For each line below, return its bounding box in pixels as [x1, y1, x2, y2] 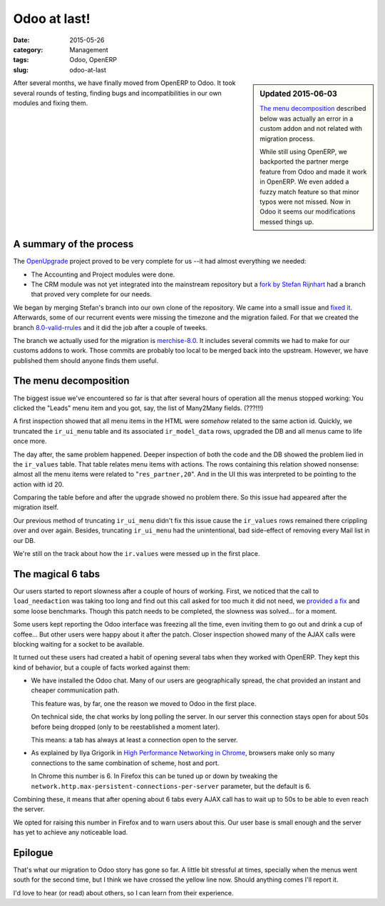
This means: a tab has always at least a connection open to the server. [31, 736, 238, 745]
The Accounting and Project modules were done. [31, 270, 175, 279]
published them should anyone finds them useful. [13, 356, 158, 364]
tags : [13, 56, 29, 64]
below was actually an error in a [260, 114, 354, 123]
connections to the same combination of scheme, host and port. [31, 758, 220, 767]
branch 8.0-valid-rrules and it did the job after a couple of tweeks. [13, 323, 207, 332]
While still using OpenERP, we [260, 147, 347, 156]
